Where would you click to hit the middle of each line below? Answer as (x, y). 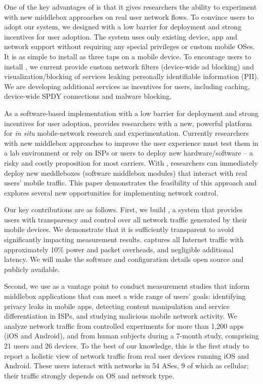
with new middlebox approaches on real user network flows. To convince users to (129, 16)
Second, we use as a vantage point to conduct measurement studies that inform (127, 286)
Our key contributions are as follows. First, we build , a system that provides (123, 209)
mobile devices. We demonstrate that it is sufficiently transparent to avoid (119, 229)
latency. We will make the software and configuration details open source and (124, 259)
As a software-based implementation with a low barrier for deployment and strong (131, 113)
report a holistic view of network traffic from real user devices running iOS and (127, 355)
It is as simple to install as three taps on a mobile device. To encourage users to (128, 56)
